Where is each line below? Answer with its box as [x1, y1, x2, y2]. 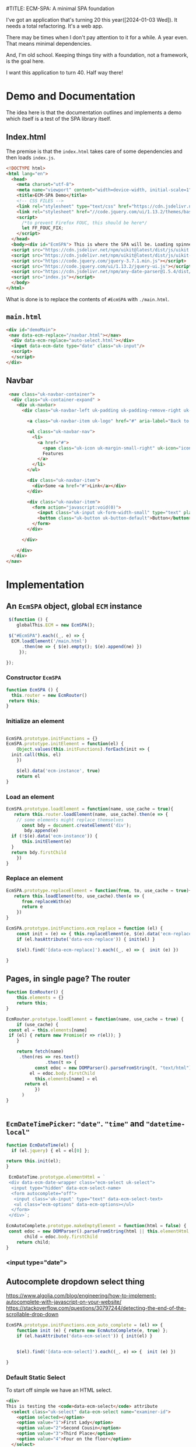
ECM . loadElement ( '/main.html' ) [11, 638, 87, 644]
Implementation [6, 578, 85, 591]
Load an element [6, 792, 54, 801]
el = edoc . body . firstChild [29, 1070, 95, 1076]
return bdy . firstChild [11, 849, 66, 855]
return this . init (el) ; [6, 1158, 61, 1164]
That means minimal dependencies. [6, 40, 92, 47]
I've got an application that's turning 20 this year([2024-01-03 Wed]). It [6, 16, 178, 23]
